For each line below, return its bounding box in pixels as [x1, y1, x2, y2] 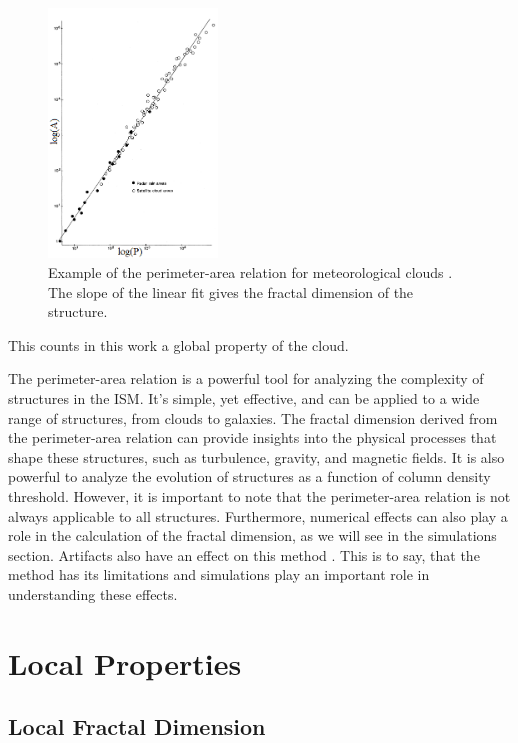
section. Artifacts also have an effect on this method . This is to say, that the [8, 544, 480, 565]
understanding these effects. [8, 583, 178, 604]
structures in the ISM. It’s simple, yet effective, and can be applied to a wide [8, 387, 480, 408]
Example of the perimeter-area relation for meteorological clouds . [48, 262, 453, 283]
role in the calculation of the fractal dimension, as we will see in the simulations [8, 525, 497, 546]
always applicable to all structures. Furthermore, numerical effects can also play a [8, 505, 508, 526]
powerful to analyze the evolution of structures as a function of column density [8, 466, 491, 487]
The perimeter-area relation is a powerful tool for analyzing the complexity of [8, 368, 484, 389]
